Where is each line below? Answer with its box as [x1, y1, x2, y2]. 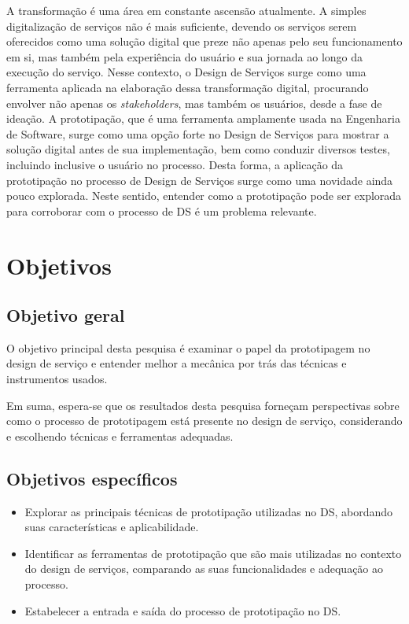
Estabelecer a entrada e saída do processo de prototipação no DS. [24, 602, 341, 618]
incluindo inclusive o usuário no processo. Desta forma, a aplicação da [6, 156, 344, 172]
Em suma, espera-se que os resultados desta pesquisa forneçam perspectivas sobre [6, 397, 400, 413]
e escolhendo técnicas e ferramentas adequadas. [6, 427, 234, 444]
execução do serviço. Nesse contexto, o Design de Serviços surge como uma [6, 64, 367, 80]
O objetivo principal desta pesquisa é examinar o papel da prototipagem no [6, 339, 370, 356]
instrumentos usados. [6, 371, 108, 387]
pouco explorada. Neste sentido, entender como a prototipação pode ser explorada [6, 187, 402, 204]
